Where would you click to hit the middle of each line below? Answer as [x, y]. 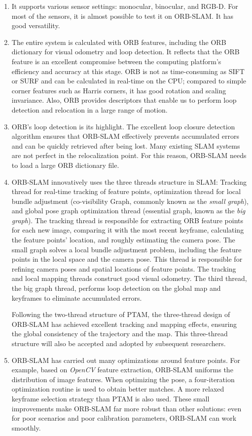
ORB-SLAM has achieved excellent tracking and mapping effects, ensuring [124, 324]
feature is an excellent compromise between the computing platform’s [116, 61]
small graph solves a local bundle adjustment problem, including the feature [126, 249]
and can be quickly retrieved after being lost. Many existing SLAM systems [126, 145]
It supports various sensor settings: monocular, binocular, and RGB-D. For [125, 6]
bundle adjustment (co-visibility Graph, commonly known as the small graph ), [130, 201]
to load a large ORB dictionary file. [65, 165]
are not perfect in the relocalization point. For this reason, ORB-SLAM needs [129, 155]
